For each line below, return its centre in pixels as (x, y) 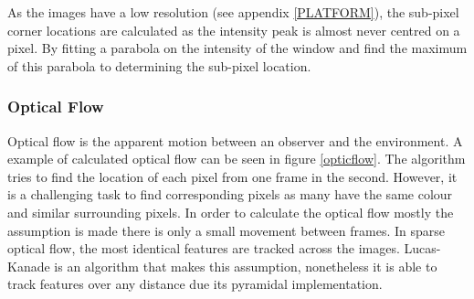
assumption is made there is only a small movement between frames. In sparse (226, 230)
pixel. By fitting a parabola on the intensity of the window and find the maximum (237, 48)
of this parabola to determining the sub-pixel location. (159, 65)
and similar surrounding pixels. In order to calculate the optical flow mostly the (231, 212)
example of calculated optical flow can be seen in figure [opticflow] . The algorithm (237, 159)
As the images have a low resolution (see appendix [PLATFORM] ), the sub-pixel (233, 12)
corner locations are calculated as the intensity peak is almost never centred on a (234, 30)
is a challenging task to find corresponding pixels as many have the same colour (230, 194)
